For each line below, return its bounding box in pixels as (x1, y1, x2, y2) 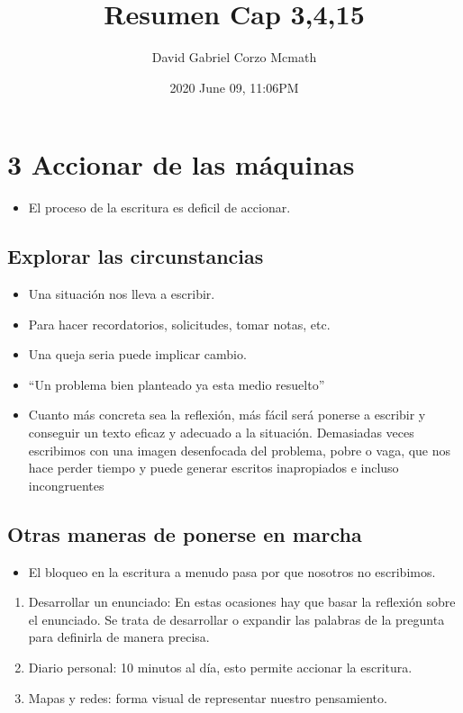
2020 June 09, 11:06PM (169, 77, 299, 96)
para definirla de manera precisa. (28, 627, 210, 646)
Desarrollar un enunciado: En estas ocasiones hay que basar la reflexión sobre (28, 592, 456, 611)
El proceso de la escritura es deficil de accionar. (28, 198, 291, 217)
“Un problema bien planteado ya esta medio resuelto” (28, 375, 325, 393)
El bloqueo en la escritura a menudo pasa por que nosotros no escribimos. (28, 562, 436, 581)
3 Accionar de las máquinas (7, 146, 355, 183)
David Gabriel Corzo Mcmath (151, 48, 317, 67)
